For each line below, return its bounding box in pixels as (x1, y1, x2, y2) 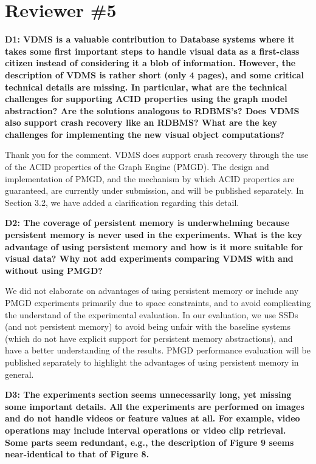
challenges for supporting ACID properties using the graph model (5, 92, 287, 105)
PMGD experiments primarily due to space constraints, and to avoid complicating (5, 296, 311, 309)
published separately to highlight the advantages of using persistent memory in (5, 355, 299, 368)
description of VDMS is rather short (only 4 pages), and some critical (5, 68, 304, 81)
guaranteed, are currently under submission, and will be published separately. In (5, 184, 304, 197)
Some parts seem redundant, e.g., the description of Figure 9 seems (5, 435, 294, 448)
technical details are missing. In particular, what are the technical (5, 80, 287, 93)
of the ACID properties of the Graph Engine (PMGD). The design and (5, 160, 269, 173)
